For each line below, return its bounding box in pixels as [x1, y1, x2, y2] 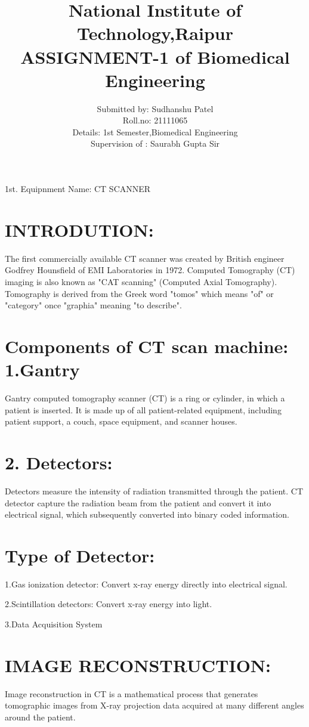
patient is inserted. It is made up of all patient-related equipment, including [5, 403, 282, 416]
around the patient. [5, 710, 76, 723]
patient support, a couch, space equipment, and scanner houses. [5, 415, 237, 428]
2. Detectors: [5, 450, 113, 475]
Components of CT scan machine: [5, 333, 289, 358]
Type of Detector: [5, 543, 155, 567]
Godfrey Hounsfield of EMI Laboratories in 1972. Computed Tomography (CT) [5, 264, 295, 276]
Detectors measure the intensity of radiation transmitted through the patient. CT [5, 484, 304, 497]
